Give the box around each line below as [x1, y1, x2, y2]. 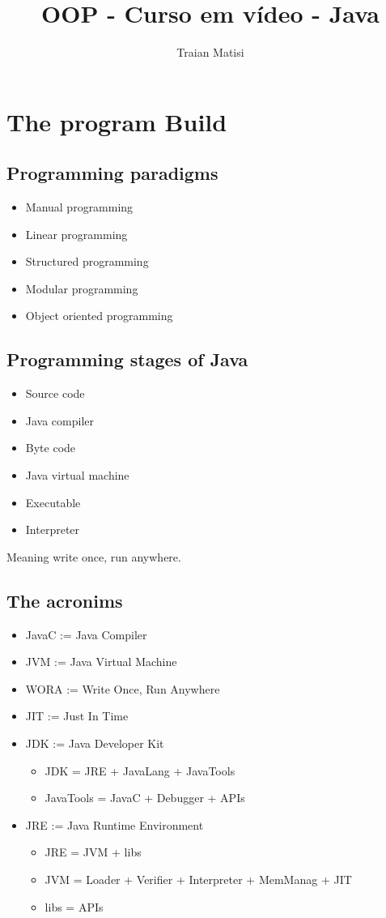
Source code [25, 385, 85, 402]
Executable [25, 493, 81, 510]
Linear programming [25, 225, 128, 242]
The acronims [6, 587, 123, 613]
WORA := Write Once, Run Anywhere [25, 680, 220, 697]
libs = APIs [45, 898, 104, 915]
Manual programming [25, 199, 134, 216]
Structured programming [25, 253, 149, 270]
